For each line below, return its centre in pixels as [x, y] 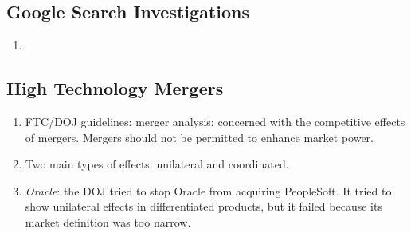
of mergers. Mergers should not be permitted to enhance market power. [200, 137]
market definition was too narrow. [108, 221]
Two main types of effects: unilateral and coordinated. [157, 164]
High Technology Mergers [115, 88]
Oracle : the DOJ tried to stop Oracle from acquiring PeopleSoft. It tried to [208, 190]
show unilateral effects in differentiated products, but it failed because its [204, 206]
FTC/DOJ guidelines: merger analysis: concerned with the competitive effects [215, 121]
